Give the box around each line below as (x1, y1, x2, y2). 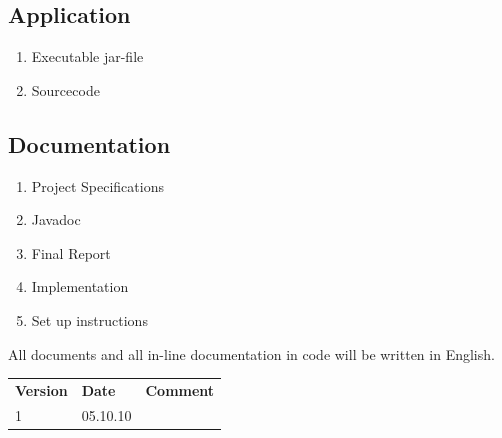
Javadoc (31, 209, 81, 230)
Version (15, 379, 68, 400)
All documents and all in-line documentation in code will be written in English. (8, 343, 495, 364)
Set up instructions (31, 309, 148, 330)
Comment (145, 379, 215, 400)
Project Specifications (31, 175, 164, 196)
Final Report (31, 242, 111, 263)
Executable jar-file (31, 46, 144, 67)
